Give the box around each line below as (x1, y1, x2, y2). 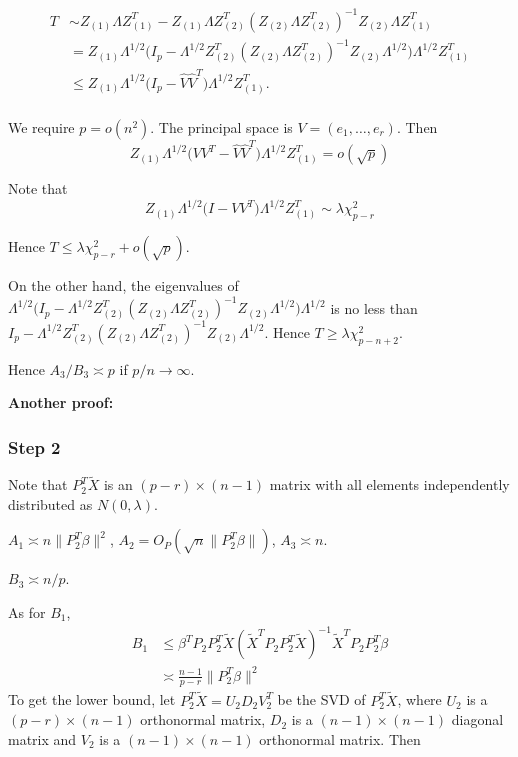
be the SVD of (277, 689, 366, 710)
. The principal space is (150, 116, 293, 137)
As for (8, 601, 46, 622)
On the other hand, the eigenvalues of (8, 275, 239, 296)
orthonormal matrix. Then (259, 728, 421, 749)
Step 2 (8, 434, 61, 459)
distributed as (8, 493, 93, 514)
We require (8, 116, 75, 137)
